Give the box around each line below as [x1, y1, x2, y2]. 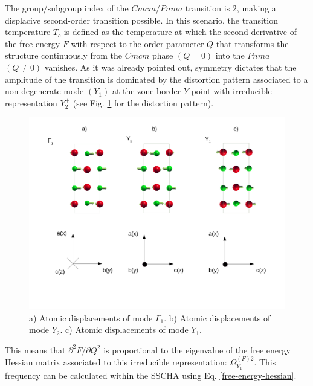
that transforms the [216, 37, 289, 50]
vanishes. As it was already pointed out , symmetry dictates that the [44, 60, 297, 73]
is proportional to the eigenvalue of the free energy [103, 343, 291, 356]
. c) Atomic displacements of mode [60, 323, 189, 336]
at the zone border [112, 85, 181, 97]
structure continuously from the [5, 49, 122, 62]
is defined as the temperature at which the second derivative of [63, 25, 297, 38]
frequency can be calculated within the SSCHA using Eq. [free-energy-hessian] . [5, 368, 297, 381]
